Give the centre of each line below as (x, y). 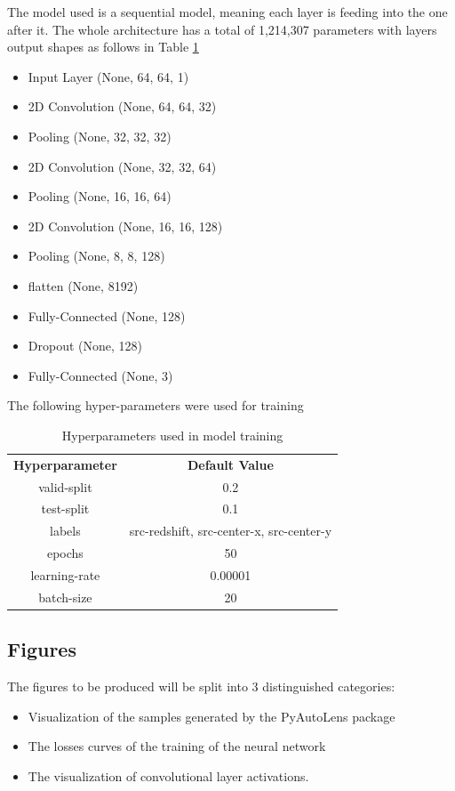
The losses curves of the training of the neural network (177, 746)
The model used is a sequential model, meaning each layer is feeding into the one (227, 12)
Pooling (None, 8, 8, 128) (96, 256)
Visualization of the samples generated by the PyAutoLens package (212, 716)
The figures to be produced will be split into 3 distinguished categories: (201, 686)
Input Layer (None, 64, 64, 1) (108, 76)
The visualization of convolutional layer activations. (168, 775)
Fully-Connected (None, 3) (100, 375)
